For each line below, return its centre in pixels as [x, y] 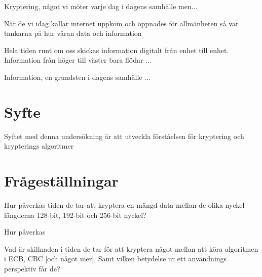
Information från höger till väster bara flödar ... [78, 60]
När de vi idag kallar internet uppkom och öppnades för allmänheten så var [121, 23]
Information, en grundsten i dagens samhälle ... [77, 77]
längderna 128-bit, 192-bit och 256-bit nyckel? [75, 215]
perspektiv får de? [32, 268]
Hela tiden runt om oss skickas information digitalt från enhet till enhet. [117, 50]
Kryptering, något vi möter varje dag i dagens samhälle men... [101, 6]
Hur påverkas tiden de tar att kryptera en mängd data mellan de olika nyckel [124, 205]
